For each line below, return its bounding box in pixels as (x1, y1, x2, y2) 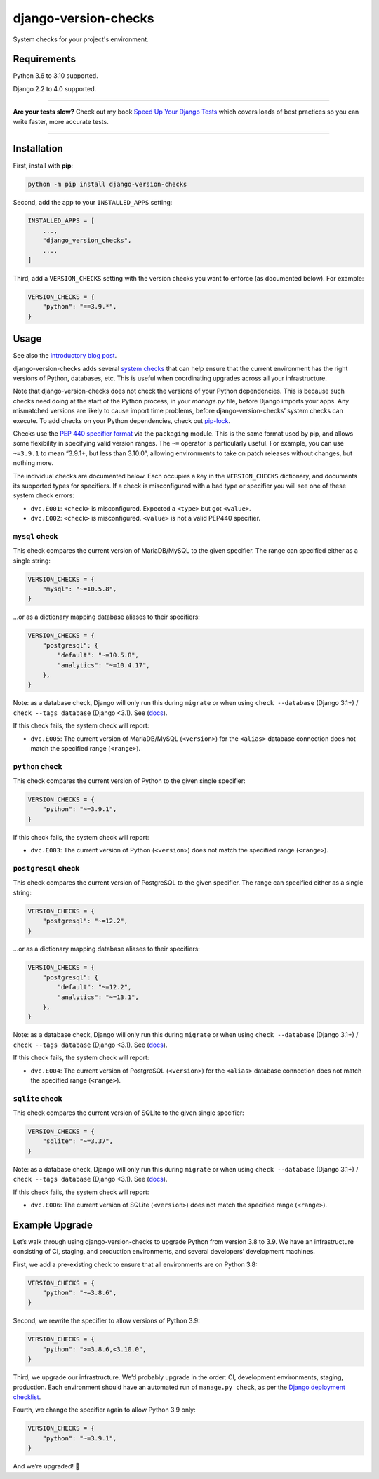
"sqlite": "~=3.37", (42, 1137, 114, 1145)
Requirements (13, 53, 77, 65)
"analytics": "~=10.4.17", (57, 661, 150, 669)
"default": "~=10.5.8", (57, 651, 140, 660)
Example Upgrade (13, 1219, 93, 1231)
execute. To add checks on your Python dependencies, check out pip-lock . (13, 416, 231, 424)
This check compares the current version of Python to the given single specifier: (13, 777, 246, 785)
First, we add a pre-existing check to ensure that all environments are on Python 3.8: (13, 1260, 258, 1269)
